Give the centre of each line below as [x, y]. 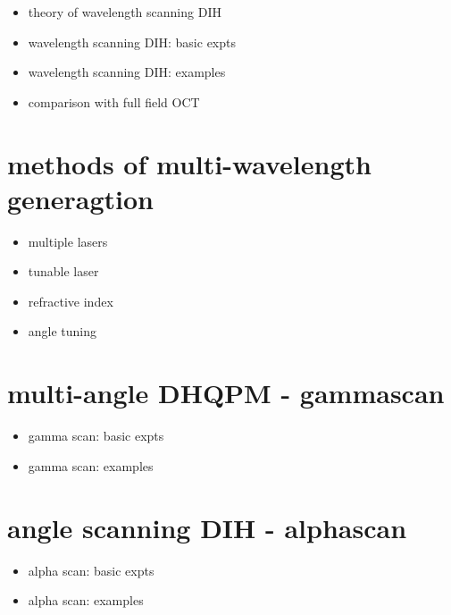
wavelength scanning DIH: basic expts [132, 42]
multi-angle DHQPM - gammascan [226, 393]
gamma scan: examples [91, 465]
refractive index [71, 301]
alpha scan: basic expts [91, 570]
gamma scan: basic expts [96, 436]
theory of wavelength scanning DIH [125, 12]
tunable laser [63, 271]
